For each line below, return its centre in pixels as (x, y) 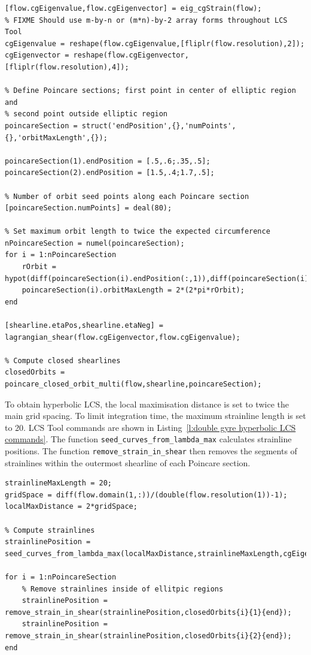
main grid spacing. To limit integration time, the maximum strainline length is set (155, 416)
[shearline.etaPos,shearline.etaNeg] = (84, 326)
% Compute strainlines (50, 530)
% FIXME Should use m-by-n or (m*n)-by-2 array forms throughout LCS (146, 20)
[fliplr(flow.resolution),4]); (67, 67)
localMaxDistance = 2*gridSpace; (71, 507)
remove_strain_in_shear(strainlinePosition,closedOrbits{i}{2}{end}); (148, 636)
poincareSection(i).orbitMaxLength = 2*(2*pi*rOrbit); (133, 290)
